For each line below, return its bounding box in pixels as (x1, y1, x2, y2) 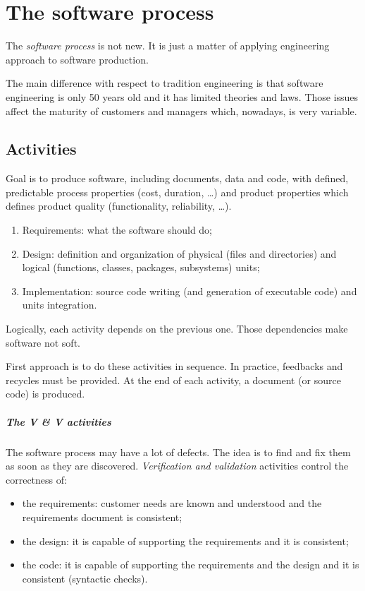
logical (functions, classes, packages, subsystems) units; (22, 260, 260, 275)
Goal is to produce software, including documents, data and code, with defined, (6, 171, 349, 186)
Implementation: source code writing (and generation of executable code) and (22, 283, 357, 298)
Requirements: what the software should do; (22, 222, 213, 237)
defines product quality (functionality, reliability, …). (6, 198, 232, 213)
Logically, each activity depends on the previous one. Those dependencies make (6, 321, 348, 336)
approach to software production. (6, 52, 149, 66)
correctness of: (6, 472, 67, 486)
